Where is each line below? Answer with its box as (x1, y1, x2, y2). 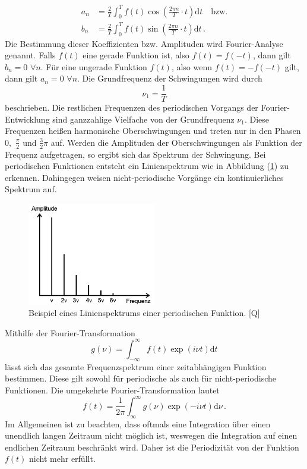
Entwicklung (5, 112, 50, 125)
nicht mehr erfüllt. (29, 452, 96, 465)
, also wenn (171, 60, 213, 73)
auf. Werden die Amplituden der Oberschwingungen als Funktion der (50, 136, 302, 148)
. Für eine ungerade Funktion (40, 60, 147, 73)
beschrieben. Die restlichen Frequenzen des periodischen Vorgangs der (5, 101, 258, 114)
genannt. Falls (5, 49, 56, 61)
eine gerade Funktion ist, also (83, 49, 189, 61)
